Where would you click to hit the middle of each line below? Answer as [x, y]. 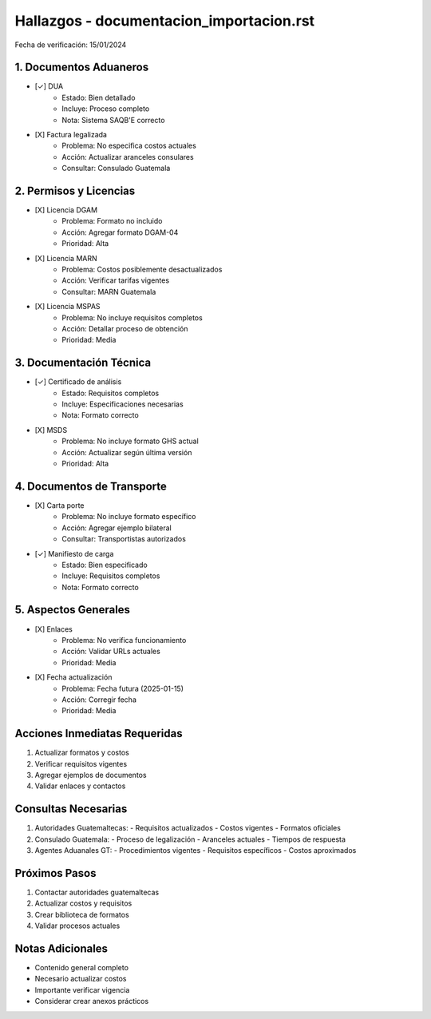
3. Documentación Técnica [83, 363]
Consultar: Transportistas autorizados [124, 539]
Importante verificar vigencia [82, 989]
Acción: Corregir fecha [99, 700]
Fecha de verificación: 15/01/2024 [71, 45]
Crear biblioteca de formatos [82, 914]
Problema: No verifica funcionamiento [124, 640]
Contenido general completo [82, 968]
